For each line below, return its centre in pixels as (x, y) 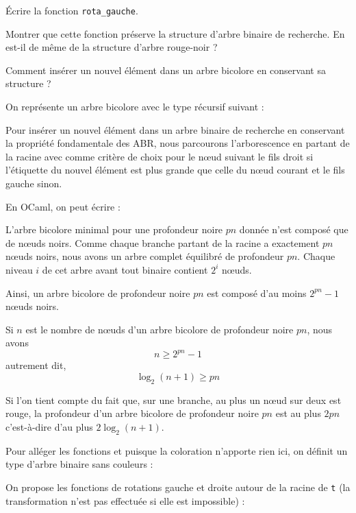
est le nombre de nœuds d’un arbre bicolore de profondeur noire (160, 329)
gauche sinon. (34, 183)
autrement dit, (36, 365)
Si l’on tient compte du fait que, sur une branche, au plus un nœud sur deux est (174, 399)
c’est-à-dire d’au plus (49, 427)
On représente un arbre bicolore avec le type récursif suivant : (135, 107)
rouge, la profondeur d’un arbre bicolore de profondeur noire (132, 413)
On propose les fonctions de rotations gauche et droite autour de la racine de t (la (178, 487)
